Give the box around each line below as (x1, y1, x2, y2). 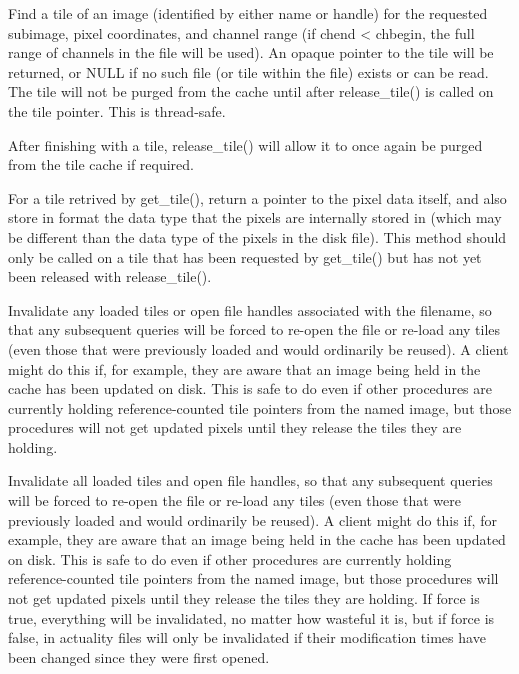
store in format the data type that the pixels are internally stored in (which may (8, 207, 502, 228)
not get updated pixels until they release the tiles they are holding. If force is (8, 588, 480, 609)
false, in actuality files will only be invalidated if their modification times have (8, 627, 486, 648)
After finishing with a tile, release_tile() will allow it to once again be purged (8, 134, 483, 155)
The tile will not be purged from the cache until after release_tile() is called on (8, 81, 494, 102)
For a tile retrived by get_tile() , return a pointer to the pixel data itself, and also (8, 187, 507, 208)
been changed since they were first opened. (8, 646, 270, 667)
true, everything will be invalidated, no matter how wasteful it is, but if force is (8, 607, 495, 628)
